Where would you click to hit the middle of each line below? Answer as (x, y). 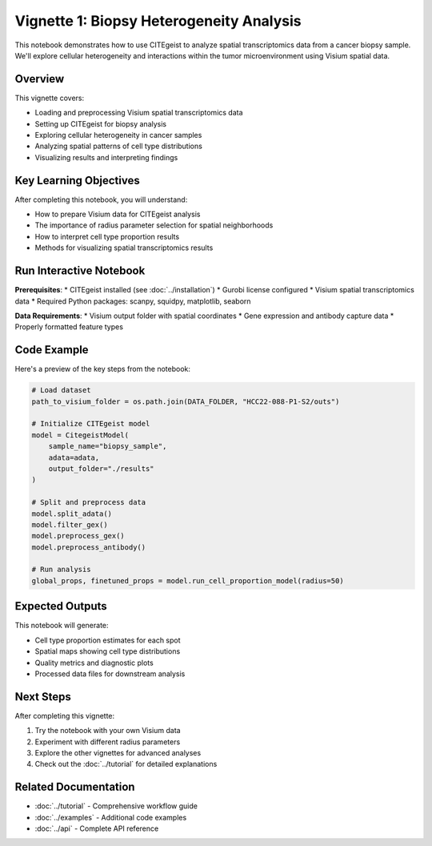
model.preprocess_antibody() (89, 547)
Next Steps (43, 697)
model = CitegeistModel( (80, 435)
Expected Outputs (61, 606)
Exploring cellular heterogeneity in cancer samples (118, 135)
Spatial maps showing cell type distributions (108, 651)
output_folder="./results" (102, 468)
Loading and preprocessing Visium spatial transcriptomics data (139, 113)
